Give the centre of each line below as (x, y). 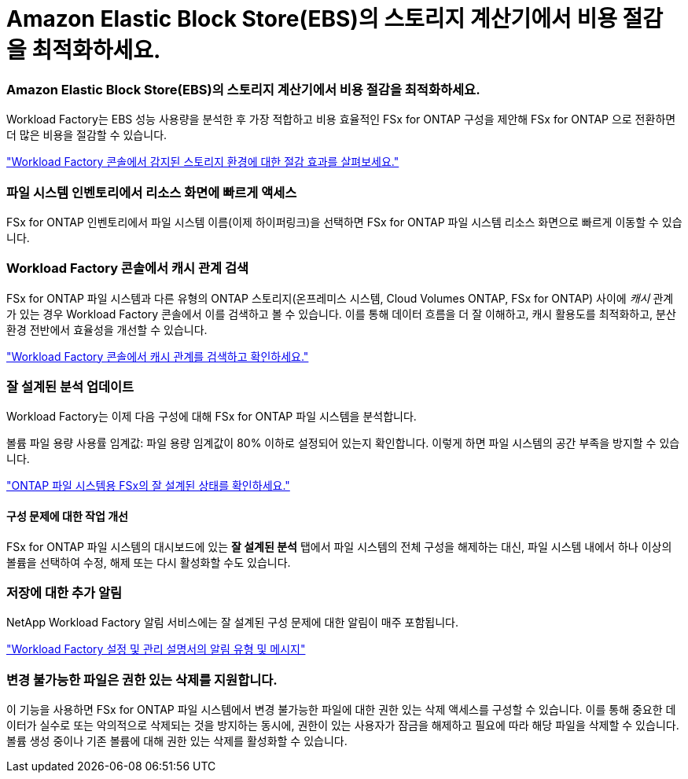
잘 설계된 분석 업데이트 (70, 387)
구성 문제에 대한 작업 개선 (67, 516)
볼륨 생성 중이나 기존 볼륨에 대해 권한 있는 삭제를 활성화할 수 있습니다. (177, 741)
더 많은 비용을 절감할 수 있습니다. (87, 135)
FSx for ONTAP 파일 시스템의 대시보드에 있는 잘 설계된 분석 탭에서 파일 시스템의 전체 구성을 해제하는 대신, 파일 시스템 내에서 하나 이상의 (339, 546)
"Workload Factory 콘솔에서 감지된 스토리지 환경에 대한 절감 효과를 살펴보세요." (203, 162)
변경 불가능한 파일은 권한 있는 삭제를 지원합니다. (142, 680)
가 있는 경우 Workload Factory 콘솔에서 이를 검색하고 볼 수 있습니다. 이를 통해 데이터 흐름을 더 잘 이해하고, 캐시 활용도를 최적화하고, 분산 (341, 314)
